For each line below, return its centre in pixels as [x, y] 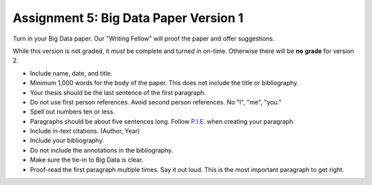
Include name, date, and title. [71, 73]
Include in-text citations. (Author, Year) [85, 131]
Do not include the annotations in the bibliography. [102, 150]
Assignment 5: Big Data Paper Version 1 [128, 18]
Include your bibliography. [67, 140]
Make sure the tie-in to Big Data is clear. [87, 160]
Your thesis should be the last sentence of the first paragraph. [118, 92]
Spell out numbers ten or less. [72, 112]
